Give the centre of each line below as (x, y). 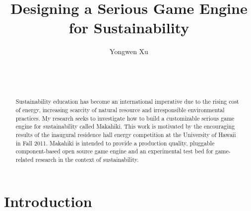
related (25, 160)
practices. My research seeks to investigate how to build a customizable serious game (125, 118)
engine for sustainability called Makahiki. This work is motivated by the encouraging (125, 126)
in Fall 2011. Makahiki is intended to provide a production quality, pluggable (115, 143)
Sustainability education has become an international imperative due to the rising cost (127, 102)
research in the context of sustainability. (87, 160)
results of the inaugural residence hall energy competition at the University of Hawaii (126, 135)
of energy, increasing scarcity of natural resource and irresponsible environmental (120, 110)
